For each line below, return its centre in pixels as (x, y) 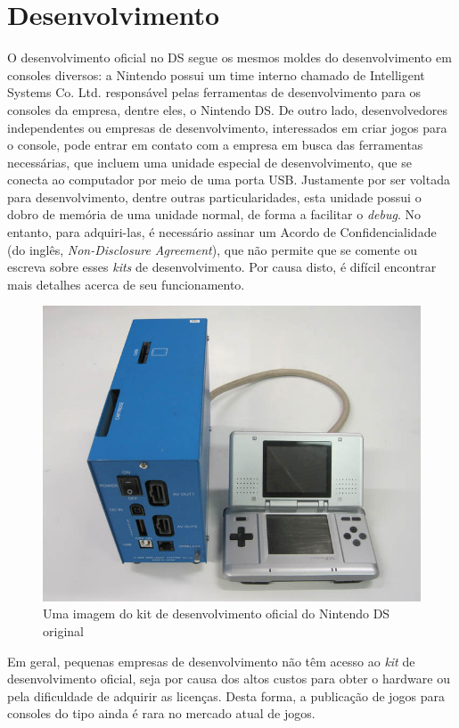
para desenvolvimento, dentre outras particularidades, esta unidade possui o (214, 196)
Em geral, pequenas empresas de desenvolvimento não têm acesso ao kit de (211, 661)
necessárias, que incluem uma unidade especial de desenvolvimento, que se (209, 162)
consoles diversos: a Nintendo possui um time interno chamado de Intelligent (216, 74)
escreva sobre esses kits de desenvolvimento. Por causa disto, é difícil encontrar (222, 267)
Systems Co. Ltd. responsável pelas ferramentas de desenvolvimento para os (214, 92)
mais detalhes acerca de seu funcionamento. (126, 284)
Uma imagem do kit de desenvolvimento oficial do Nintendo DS (217, 613)
